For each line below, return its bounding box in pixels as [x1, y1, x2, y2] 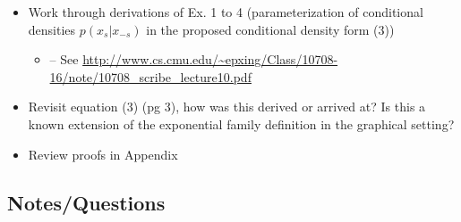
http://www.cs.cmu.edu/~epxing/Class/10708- [82, 50, 338, 69]
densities [28, 20, 76, 38]
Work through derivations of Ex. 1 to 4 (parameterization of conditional [28, 3, 423, 21]
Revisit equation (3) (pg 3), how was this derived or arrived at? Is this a [28, 97, 426, 116]
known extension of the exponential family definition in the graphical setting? [28, 114, 455, 133]
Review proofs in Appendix [28, 144, 178, 163]
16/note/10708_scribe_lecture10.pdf [49, 67, 252, 86]
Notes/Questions [7, 188, 166, 216]
